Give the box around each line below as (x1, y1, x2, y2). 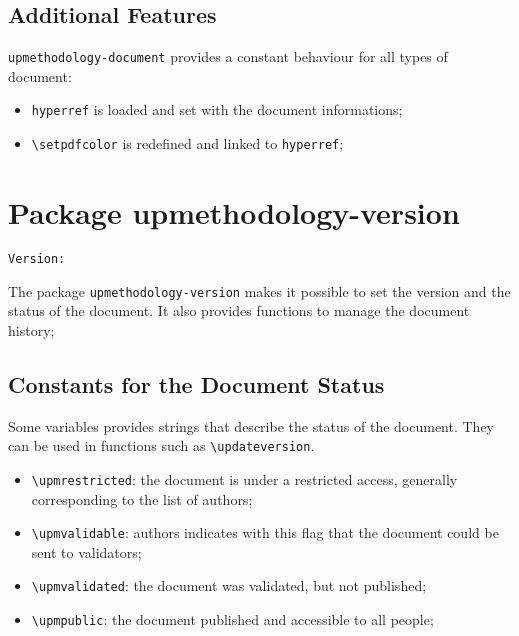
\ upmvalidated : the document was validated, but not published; (31, 575, 427, 596)
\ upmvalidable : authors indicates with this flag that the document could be (31, 522, 499, 543)
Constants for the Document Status (8, 368, 385, 399)
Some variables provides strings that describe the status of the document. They (8, 415, 495, 436)
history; (8, 319, 55, 340)
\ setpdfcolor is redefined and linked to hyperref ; (31, 133, 344, 154)
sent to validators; (31, 541, 142, 562)
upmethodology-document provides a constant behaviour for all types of (8, 46, 448, 67)
